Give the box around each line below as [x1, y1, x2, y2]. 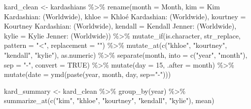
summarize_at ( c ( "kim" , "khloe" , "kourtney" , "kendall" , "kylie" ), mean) [4, 95, 215, 106]
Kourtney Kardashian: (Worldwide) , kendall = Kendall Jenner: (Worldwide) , [4, 21, 237, 31]
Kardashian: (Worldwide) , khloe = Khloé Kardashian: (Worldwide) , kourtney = [4, 11, 246, 21]
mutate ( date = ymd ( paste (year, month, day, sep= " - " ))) [4, 69, 171, 79]
